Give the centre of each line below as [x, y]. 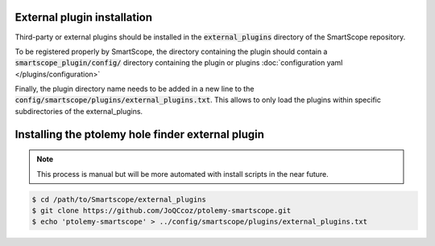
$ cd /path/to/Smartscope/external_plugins [119, 199]
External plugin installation [84, 17]
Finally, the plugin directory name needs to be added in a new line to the [135, 89]
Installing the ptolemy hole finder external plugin [140, 134]
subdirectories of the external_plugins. [79, 111]
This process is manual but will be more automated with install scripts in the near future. [183, 174]
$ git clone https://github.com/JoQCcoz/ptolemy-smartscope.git [162, 211]
